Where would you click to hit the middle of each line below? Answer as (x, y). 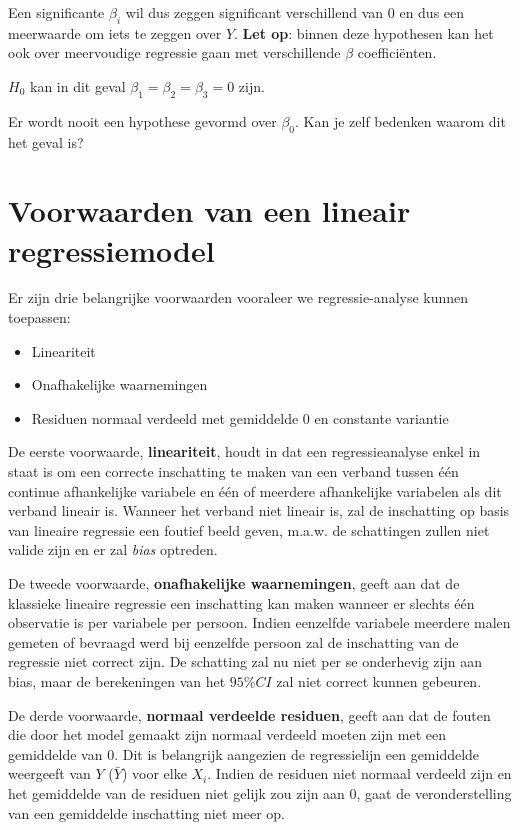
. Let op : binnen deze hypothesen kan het (364, 32)
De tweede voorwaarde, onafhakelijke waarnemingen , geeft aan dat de (234, 583)
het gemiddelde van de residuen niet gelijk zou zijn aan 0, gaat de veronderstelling (260, 792)
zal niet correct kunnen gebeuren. (379, 680)
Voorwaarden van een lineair (209, 210)
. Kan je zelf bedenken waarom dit (400, 120)
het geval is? (46, 141)
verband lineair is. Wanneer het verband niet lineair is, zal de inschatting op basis (259, 510)
